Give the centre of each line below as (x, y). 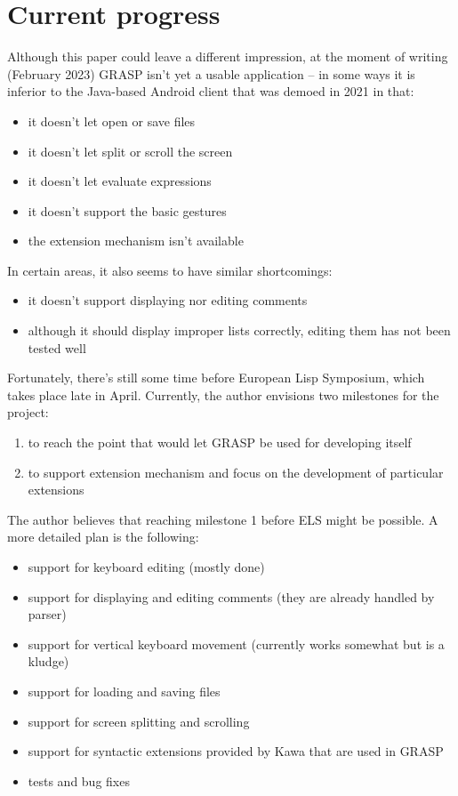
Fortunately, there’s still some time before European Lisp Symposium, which (216, 378)
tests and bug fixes (79, 780)
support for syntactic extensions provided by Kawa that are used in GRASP (236, 751)
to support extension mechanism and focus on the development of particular (236, 472)
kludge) (48, 661)
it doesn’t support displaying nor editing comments (168, 300)
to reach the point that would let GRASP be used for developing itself (220, 442)
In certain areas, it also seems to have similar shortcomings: (170, 270)
